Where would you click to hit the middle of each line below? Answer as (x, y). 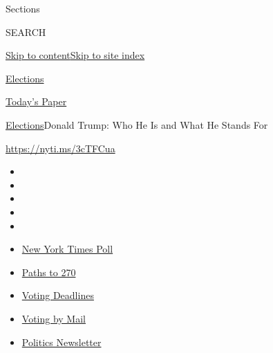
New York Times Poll (67, 249)
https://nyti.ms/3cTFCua (60, 148)
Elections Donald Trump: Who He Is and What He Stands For (137, 124)
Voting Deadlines (58, 295)
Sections (23, 8)
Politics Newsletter (62, 342)
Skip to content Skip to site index (75, 55)
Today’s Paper (36, 101)
